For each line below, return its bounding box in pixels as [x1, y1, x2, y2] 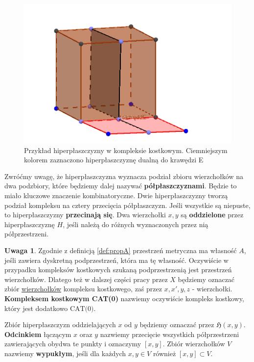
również [153, 348, 176, 358]
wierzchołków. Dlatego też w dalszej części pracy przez [4, 274, 168, 284]
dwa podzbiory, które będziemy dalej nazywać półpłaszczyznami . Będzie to [4, 181, 237, 191]
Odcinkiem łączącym [4, 329, 71, 339]
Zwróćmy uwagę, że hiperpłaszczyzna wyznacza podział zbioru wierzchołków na [4, 171, 243, 181]
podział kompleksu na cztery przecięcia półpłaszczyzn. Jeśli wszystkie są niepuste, [4, 200, 251, 210]
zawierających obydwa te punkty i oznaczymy [4, 338, 141, 349]
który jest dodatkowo [4, 303, 68, 313]
